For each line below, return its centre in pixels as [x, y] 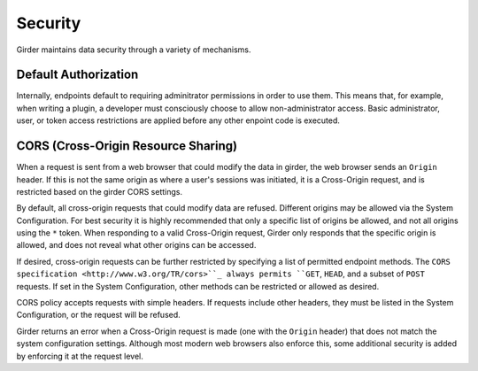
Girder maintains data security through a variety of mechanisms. [134, 50]
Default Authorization [77, 75]
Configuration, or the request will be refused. [98, 315]
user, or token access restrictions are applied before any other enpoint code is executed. [178, 120]
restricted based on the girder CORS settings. [100, 191]
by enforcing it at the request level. [80, 356]
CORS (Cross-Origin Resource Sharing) [127, 146]
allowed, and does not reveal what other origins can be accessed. [136, 245]
